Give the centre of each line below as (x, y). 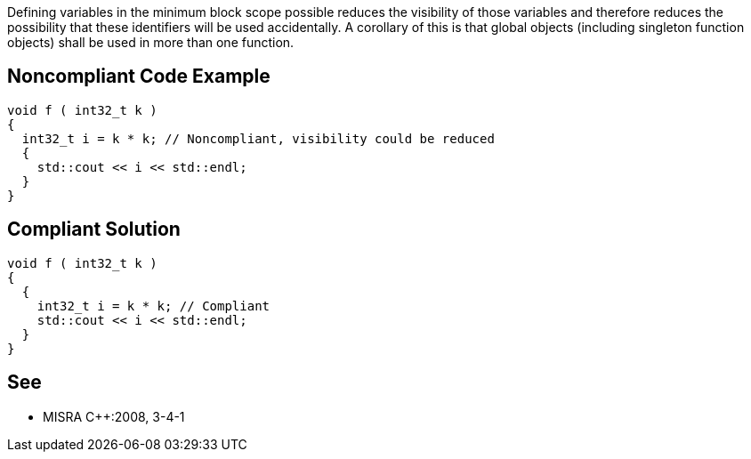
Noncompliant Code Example (139, 76)
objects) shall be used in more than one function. (151, 42)
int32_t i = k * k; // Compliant (153, 306)
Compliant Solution (94, 229)
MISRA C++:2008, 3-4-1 (114, 416)
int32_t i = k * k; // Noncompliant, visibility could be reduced (258, 138)
